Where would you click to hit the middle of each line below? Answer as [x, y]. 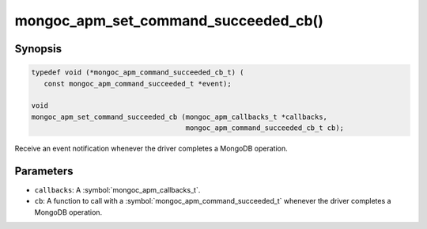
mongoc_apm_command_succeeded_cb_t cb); [265, 128]
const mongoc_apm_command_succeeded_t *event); [138, 84]
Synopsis [38, 49]
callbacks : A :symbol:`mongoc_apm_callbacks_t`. [117, 190]
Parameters [44, 171]
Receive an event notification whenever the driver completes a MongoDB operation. [151, 149]
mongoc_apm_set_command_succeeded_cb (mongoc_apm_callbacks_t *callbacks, [179, 116]
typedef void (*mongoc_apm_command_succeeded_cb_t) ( [138, 73]
